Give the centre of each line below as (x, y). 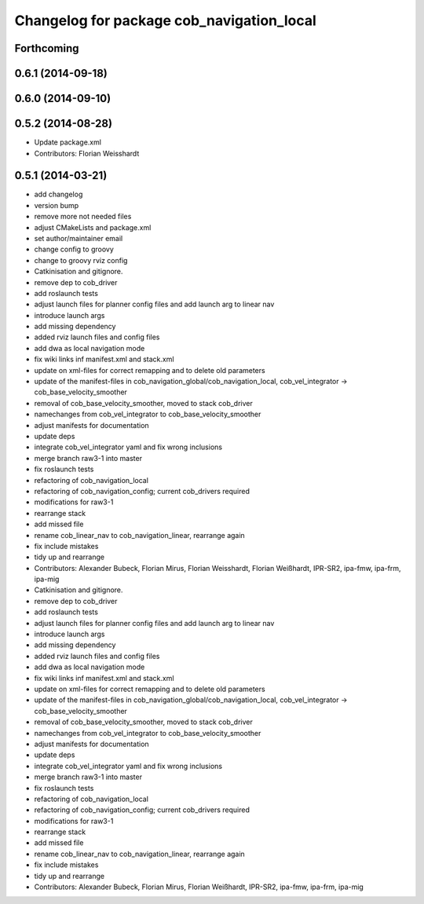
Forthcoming (47, 48)
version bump (57, 205)
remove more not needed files (83, 217)
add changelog (58, 194)
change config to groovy (74, 249)
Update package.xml (68, 142)
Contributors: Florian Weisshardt (87, 153)
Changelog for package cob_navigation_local (166, 20)
